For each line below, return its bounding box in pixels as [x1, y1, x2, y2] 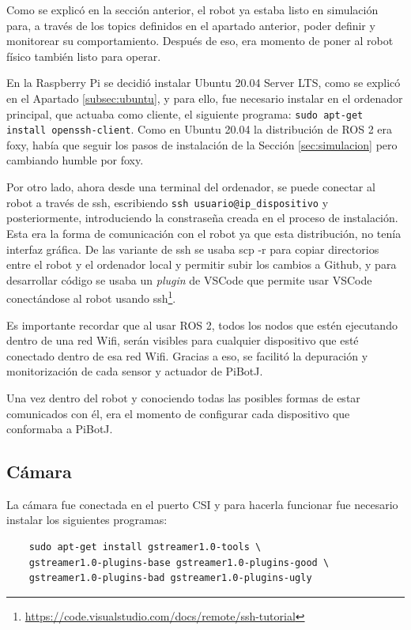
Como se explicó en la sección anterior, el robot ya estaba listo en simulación [6, 2, 379, 17]
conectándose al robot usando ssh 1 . [6, 288, 176, 306]
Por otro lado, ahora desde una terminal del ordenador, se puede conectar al [6, 179, 375, 195]
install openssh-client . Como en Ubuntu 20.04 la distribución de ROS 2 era [6, 121, 393, 138]
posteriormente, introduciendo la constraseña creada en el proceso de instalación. [6, 209, 398, 226]
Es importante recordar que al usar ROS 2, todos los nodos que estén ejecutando [6, 316, 398, 333]
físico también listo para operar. [6, 47, 161, 64]
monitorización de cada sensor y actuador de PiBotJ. [6, 363, 263, 379]
